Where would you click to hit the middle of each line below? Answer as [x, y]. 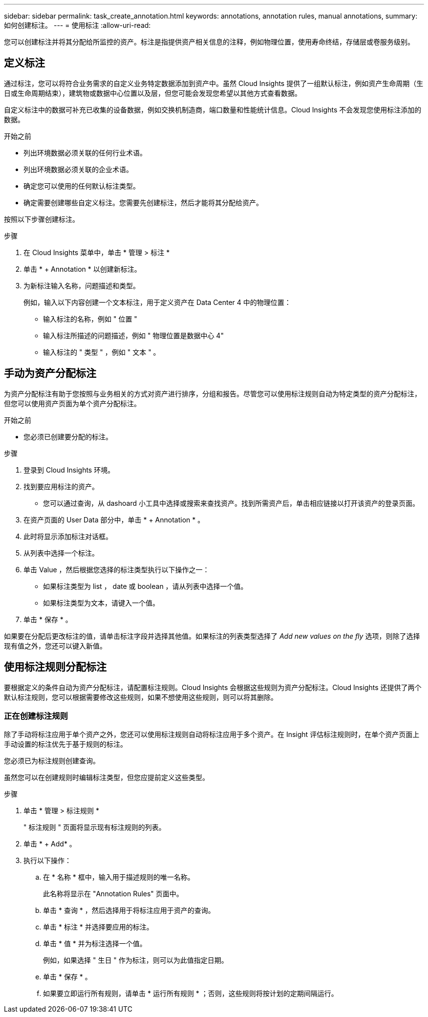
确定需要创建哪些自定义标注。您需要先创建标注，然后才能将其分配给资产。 [143, 202]
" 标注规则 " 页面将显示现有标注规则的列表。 [95, 827]
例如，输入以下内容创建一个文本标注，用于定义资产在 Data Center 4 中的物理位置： [157, 302]
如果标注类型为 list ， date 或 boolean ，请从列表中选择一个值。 [145, 586]
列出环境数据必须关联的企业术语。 [78, 169]
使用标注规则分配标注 [55, 667]
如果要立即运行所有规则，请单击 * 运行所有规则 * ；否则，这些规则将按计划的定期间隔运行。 [191, 994]
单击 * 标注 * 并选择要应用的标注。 [98, 927]
